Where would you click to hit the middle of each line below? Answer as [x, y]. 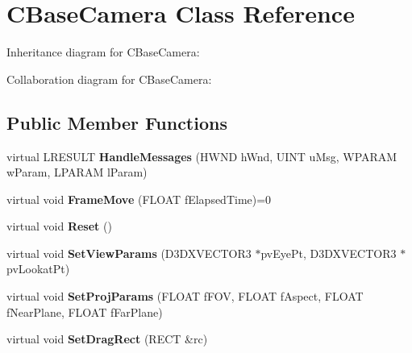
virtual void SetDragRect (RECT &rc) [107, 339]
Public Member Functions [117, 122]
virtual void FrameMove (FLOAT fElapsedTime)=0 [139, 199]
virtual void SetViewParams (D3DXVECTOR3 [129, 253]
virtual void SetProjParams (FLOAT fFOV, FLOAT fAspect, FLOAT [185, 296]
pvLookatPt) [38, 269]
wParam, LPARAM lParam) [77, 172]
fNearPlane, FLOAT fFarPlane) [85, 311]
